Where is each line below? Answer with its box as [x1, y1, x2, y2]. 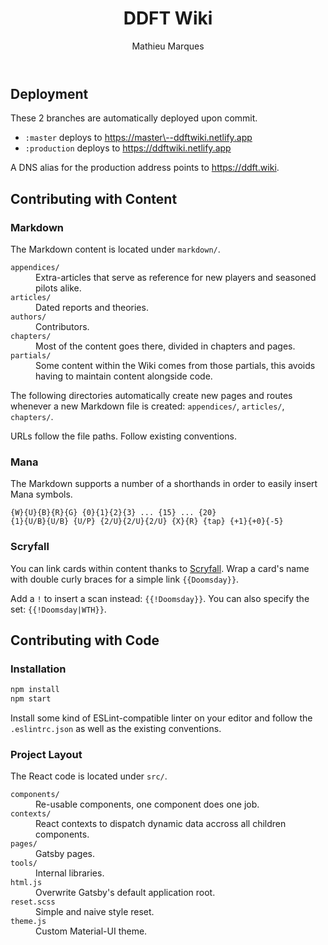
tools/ [10, 858, 38, 869]
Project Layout [10, 748, 83, 761]
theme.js [10, 917, 47, 927]
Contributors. [35, 321, 90, 333]
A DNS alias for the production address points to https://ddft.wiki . [10, 162, 280, 174]
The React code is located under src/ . [10, 770, 168, 782]
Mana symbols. [10, 488, 73, 501]
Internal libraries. [35, 867, 105, 879]
